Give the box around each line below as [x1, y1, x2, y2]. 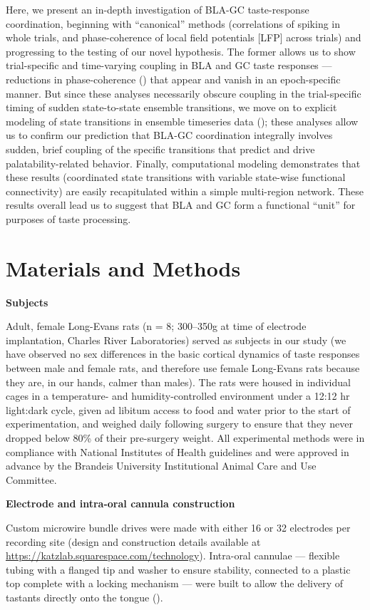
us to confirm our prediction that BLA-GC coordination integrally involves [6, 128, 333, 143]
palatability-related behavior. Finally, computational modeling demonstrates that [6, 155, 361, 170]
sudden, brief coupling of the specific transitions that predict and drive [6, 141, 315, 156]
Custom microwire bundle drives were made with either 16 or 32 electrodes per [6, 519, 351, 534]
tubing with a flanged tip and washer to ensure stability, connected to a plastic [6, 562, 351, 577]
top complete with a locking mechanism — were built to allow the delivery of [6, 576, 344, 591]
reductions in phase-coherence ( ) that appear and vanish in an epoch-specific [6, 71, 341, 86]
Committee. [6, 472, 57, 487]
